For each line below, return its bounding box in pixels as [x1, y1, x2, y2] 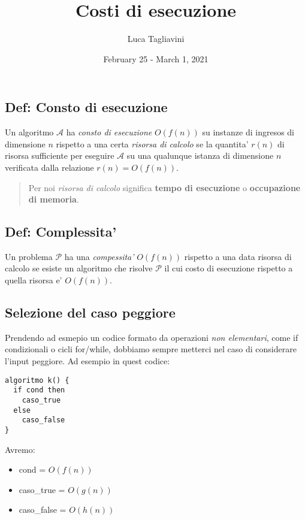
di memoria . [28, 193, 79, 205]
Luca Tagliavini [127, 32, 185, 45]
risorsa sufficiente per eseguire [5, 149, 114, 162]
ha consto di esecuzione [66, 126, 152, 138]
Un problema [5, 250, 53, 262]
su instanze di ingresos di [202, 126, 295, 138]
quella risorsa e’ [5, 274, 62, 286]
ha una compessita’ [64, 250, 134, 262]
